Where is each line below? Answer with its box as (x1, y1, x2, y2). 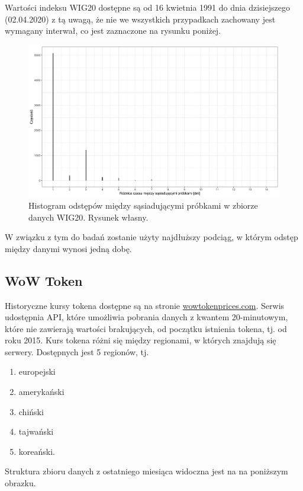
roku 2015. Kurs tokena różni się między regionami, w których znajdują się (5, 334, 276, 346)
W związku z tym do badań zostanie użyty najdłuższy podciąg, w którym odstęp (5, 231, 298, 243)
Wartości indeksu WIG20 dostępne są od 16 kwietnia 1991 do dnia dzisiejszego (5, 1, 291, 13)
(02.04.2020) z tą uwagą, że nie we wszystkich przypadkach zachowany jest (5, 12, 276, 25)
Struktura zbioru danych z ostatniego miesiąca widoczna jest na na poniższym (5, 465, 288, 477)
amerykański (18, 385, 65, 398)
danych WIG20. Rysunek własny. (28, 211, 149, 223)
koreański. (18, 445, 55, 457)
